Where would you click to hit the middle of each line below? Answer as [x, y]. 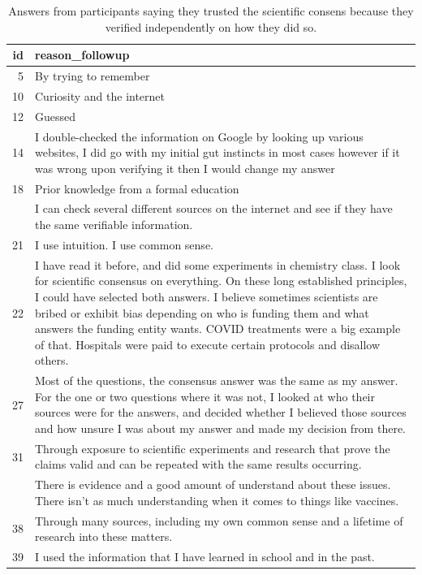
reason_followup [82, 55]
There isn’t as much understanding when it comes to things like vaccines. [217, 500]
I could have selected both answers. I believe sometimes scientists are [207, 296]
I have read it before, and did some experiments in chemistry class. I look [218, 264]
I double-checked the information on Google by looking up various [199, 136]
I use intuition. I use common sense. [124, 244]
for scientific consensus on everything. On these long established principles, [221, 281]
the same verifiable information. [114, 225]
